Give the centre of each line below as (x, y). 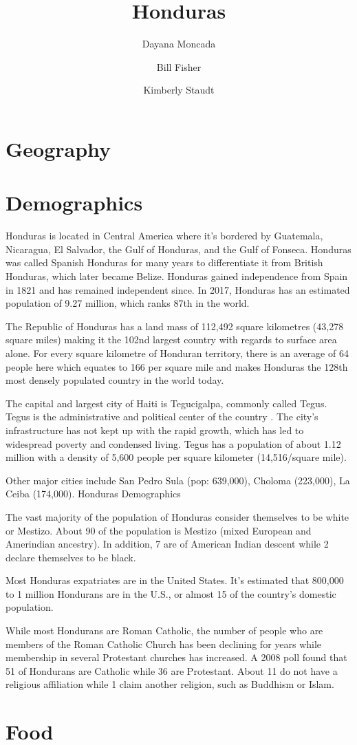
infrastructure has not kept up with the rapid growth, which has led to (155, 430)
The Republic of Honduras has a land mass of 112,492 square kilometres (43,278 (175, 326)
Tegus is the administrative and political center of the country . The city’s (162, 417)
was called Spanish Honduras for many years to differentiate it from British (164, 262)
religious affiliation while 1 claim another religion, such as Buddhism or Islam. (170, 684)
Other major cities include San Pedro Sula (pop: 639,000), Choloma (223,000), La (178, 480)
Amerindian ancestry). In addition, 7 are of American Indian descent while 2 (167, 544)
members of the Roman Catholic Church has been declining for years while (164, 644)
